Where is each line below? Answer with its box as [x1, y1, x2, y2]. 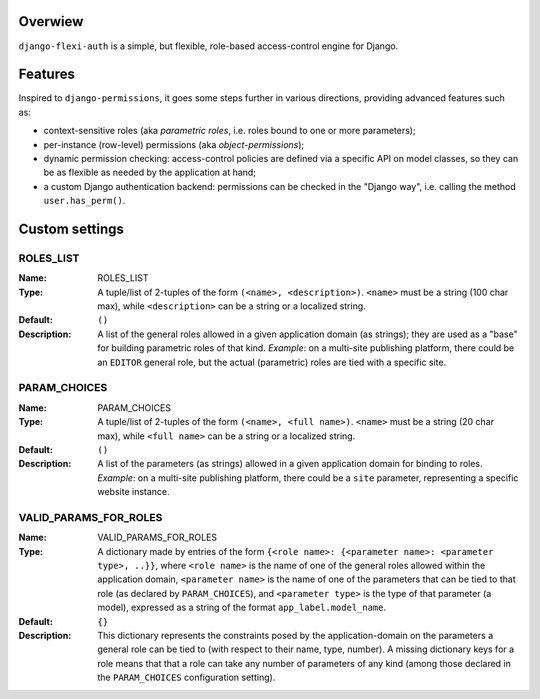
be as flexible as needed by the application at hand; [43, 166, 257, 179]
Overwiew [18, 13, 84, 30]
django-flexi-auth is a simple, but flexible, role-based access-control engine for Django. [18, 40, 399, 52]
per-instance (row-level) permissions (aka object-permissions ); [43, 138, 305, 150]
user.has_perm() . [43, 195, 126, 207]
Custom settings [18, 220, 125, 237]
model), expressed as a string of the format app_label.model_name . [97, 601, 387, 614]
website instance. [97, 486, 170, 498]
